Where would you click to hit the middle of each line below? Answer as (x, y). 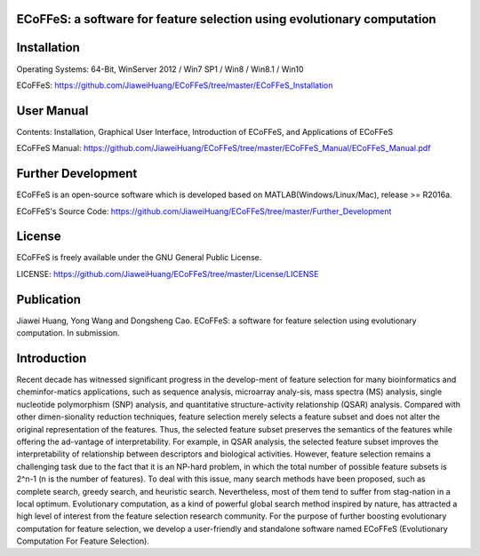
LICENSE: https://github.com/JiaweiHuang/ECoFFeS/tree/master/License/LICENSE (168, 274)
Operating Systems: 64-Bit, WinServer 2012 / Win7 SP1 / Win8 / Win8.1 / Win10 (160, 69)
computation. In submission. (68, 333)
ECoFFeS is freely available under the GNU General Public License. (139, 258)
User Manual (52, 111)
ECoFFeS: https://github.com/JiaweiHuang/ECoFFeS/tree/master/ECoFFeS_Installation (175, 85)
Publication (49, 299)
